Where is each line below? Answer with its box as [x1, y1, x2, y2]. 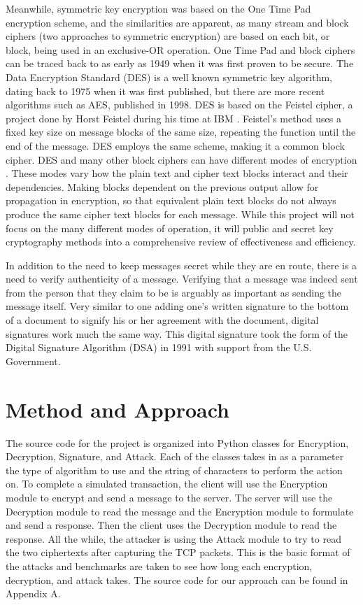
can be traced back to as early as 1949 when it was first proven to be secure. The [6, 56, 354, 71]
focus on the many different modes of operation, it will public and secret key [6, 220, 334, 235]
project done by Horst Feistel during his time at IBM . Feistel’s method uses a [6, 111, 341, 125]
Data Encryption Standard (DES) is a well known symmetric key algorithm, [6, 69, 333, 84]
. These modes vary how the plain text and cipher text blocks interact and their [6, 166, 348, 180]
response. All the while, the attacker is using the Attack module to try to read [6, 531, 341, 546]
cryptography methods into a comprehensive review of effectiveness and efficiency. [6, 234, 356, 249]
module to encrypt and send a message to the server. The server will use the [6, 490, 333, 504]
